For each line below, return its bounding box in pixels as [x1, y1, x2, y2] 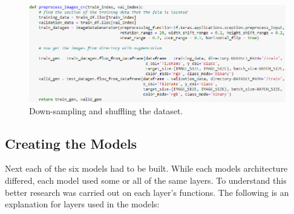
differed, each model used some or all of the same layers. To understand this [5, 173, 287, 186]
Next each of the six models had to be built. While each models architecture [5, 162, 288, 175]
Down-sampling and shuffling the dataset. [29, 104, 183, 117]
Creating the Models [5, 134, 137, 152]
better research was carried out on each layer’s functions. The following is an [5, 186, 289, 198]
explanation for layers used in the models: [5, 198, 160, 210]
